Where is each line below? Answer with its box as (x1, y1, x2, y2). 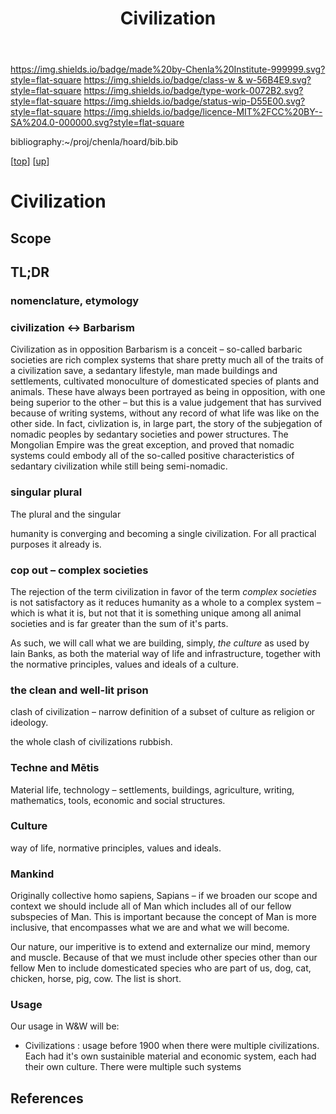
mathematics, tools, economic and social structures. (10, 794, 226, 806)
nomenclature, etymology (10, 294, 140, 308)
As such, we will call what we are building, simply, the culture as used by (10, 637, 310, 649)
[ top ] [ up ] (10, 155, 50, 167)
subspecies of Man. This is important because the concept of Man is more (10, 911, 317, 923)
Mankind (10, 867, 55, 881)
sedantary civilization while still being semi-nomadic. (10, 460, 228, 472)
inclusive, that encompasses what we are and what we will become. (10, 922, 290, 934)
